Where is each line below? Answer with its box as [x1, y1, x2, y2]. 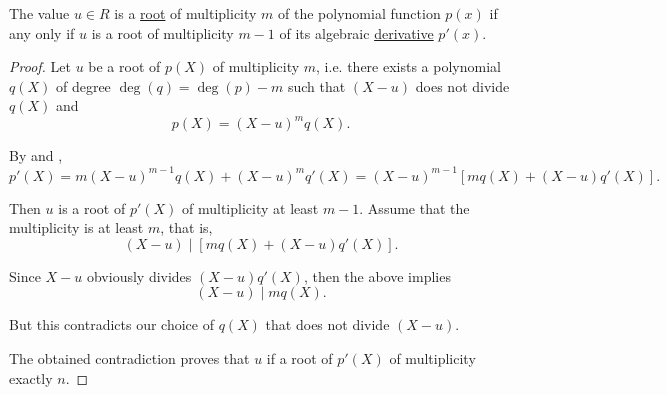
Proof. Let [9, 56, 71, 77]
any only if [9, 22, 75, 43]
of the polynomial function [278, 3, 441, 23]
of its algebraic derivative [279, 22, 434, 43]
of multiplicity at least [182, 197, 319, 218]
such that [287, 75, 346, 96]
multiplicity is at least [9, 217, 144, 238]
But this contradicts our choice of [9, 314, 214, 335]
